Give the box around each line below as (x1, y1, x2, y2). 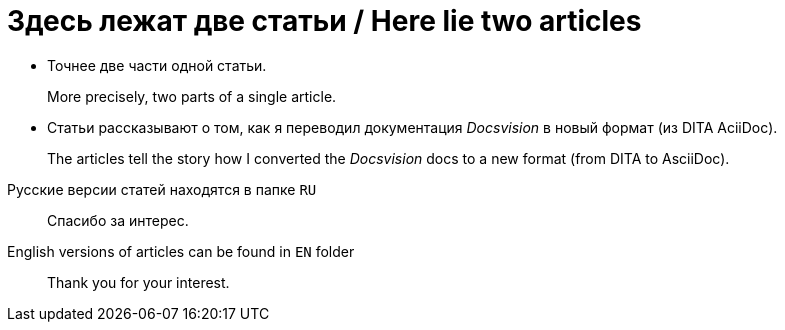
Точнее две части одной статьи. (47, 56, 267, 74)
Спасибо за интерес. (47, 211, 189, 229)
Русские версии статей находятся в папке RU (7, 180, 317, 198)
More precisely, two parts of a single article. (47, 87, 337, 105)
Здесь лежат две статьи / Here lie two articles (7, 4, 642, 38)
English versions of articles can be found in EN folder (7, 242, 355, 260)
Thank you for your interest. (47, 273, 230, 291)
